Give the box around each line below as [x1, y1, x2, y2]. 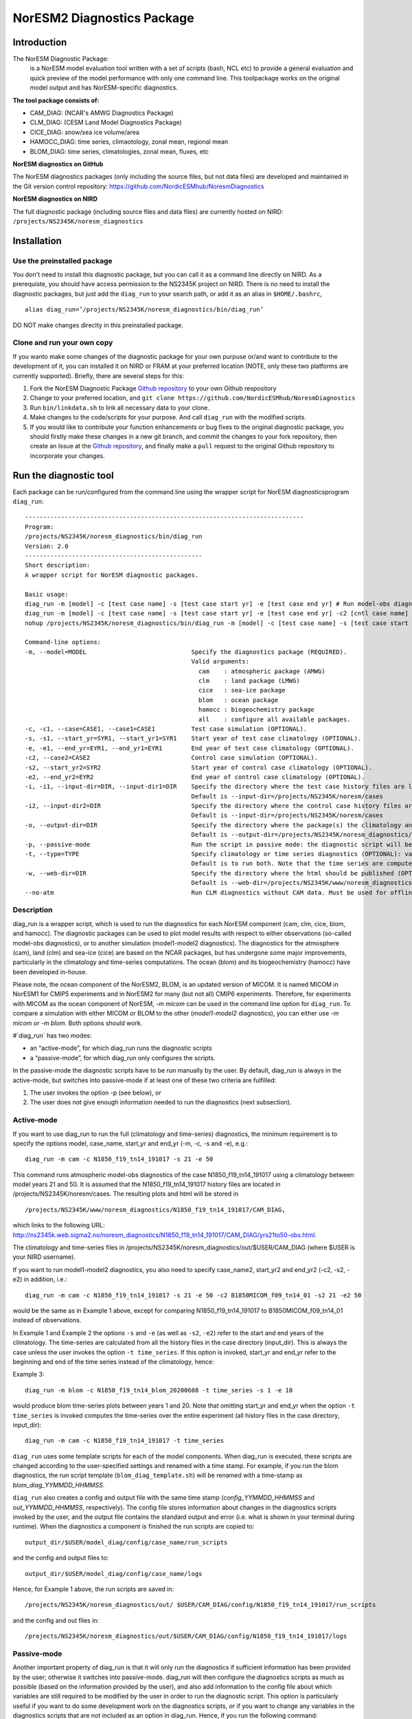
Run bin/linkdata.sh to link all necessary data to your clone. [30, 403, 209, 412]
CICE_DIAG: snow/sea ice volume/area [30, 128, 140, 136]
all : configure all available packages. [198, 715, 351, 723]
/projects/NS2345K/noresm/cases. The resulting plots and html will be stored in [12, 1190, 239, 1198]
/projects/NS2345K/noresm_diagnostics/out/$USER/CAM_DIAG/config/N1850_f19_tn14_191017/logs [25, 1632, 347, 1640]
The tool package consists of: [12, 96, 100, 105]
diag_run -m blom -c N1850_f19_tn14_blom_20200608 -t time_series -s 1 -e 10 [25, 1386, 293, 1394]
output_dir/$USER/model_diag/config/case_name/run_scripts [25, 1538, 228, 1546]
